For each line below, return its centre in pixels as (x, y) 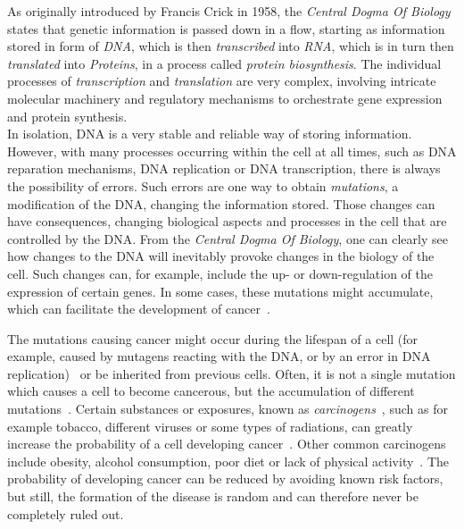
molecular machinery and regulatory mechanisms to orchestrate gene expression (225, 98)
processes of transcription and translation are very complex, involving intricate (222, 81)
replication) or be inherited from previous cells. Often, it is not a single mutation (232, 373)
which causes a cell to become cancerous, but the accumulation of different (211, 391)
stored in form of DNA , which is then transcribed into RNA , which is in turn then (231, 46)
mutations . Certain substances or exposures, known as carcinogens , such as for (228, 409)
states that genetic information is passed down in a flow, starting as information (226, 28)
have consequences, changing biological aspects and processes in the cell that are (227, 221)
